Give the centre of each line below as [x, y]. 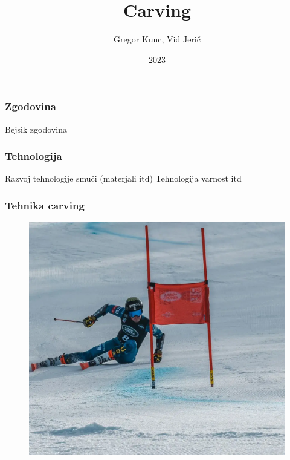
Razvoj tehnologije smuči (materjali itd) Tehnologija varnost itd [123, 178]
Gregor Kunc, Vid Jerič [157, 39]
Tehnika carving [45, 205]
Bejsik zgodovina [36, 129]
